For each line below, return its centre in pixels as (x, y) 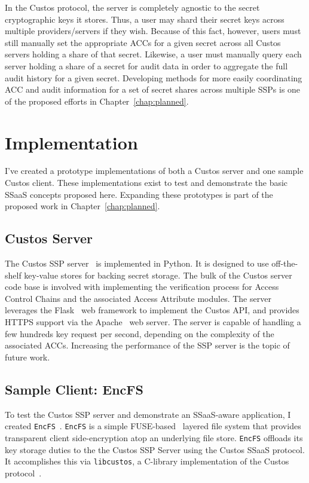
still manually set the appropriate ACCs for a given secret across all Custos (143, 42)
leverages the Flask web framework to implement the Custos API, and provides (152, 310)
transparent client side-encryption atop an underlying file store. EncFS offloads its (154, 437)
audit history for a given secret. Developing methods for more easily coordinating (154, 77)
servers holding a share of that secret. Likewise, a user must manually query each (153, 54)
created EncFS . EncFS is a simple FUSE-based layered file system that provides (153, 426)
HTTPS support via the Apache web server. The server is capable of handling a (153, 322)
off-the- (285, 263)
